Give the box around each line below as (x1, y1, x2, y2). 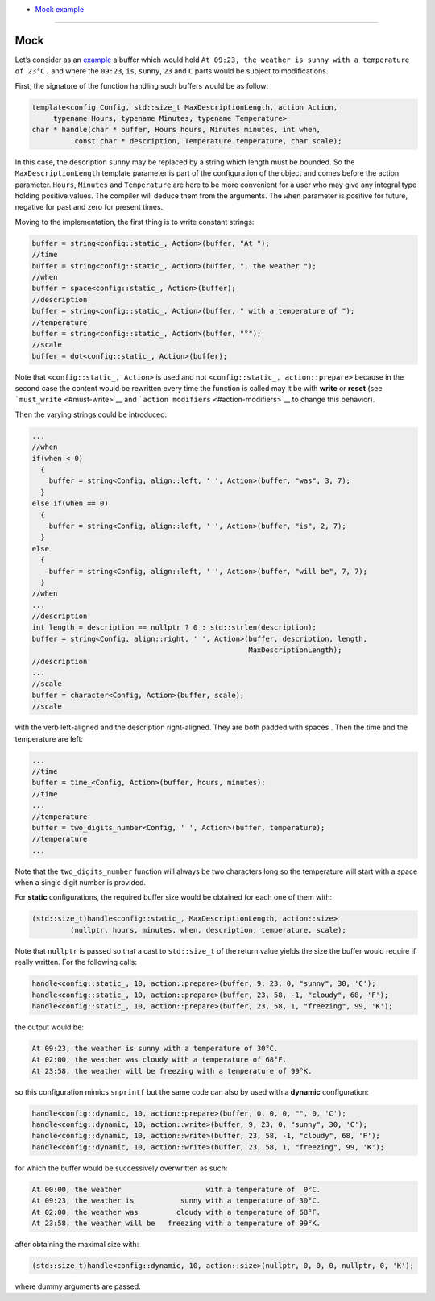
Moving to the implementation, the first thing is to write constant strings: (14, 217, 255, 227)
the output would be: (14, 1022, 85, 1032)
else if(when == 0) (31, 499, 109, 508)
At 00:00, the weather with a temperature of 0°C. (31, 1185, 321, 1194)
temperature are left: (14, 734, 84, 743)
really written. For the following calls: (14, 958, 137, 967)
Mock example (35, 5, 85, 14)
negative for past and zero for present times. (14, 202, 164, 212)
